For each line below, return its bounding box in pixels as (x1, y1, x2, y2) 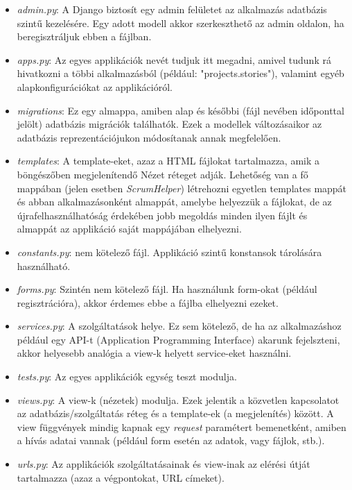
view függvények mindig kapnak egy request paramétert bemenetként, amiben (17, 419, 346, 434)
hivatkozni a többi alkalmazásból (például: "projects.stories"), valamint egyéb (17, 66, 344, 81)
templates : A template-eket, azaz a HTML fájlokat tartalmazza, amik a (17, 153, 320, 168)
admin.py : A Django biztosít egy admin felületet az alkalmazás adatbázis (17, 2, 327, 16)
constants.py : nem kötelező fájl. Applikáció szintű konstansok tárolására (17, 244, 322, 259)
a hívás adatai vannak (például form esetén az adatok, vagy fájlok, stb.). (17, 433, 325, 448)
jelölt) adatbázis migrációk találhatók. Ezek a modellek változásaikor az (17, 117, 322, 131)
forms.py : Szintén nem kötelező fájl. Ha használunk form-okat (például (17, 282, 317, 296)
